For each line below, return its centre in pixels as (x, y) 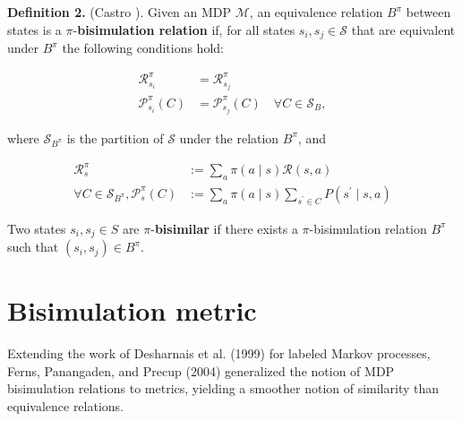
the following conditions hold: (143, 48)
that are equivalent (403, 29)
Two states (37, 228)
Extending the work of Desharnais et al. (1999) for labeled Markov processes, (219, 353)
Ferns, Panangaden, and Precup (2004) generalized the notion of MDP (201, 370)
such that (33, 247)
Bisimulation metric (132, 310)
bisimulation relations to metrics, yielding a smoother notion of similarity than (223, 388)
